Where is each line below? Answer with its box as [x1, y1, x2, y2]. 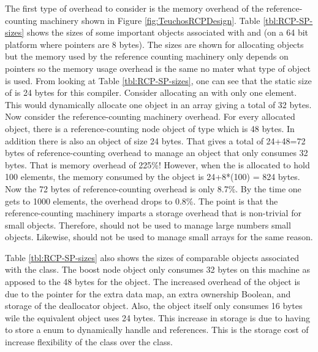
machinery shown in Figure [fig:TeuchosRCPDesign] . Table [40, 14, 260, 26]
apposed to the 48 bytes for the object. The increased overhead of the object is [5, 275, 300, 288]
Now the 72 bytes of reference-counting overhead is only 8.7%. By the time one [5, 182, 301, 195]
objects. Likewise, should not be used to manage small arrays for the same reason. [5, 230, 313, 243]
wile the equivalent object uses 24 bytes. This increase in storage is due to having [5, 311, 310, 324]
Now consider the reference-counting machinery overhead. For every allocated [5, 110, 295, 123]
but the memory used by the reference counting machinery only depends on [5, 50, 289, 63]
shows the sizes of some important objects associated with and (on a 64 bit [26, 26, 309, 39]
